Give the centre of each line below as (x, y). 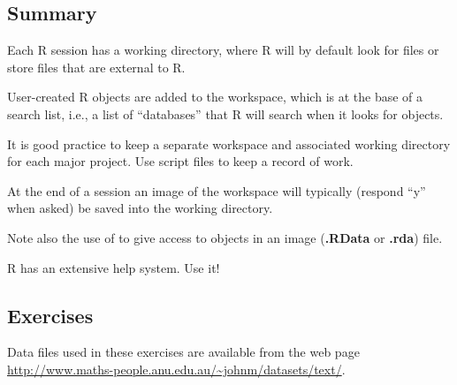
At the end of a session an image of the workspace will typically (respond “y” (217, 190)
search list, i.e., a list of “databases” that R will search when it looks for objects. (225, 113)
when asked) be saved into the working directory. (140, 208)
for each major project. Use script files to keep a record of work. (180, 161)
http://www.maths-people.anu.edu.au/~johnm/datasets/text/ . (176, 369)
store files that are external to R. (96, 67)
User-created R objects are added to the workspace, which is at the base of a (215, 97)
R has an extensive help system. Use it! (114, 267)
